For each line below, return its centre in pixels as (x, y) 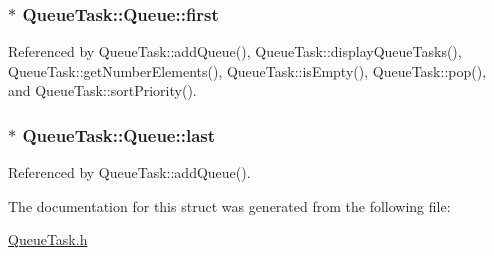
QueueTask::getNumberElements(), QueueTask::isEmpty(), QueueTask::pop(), (247, 70)
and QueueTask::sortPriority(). (102, 90)
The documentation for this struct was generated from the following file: (229, 205)
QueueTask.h (48, 239)
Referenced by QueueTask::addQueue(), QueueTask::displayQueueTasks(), (235, 51)
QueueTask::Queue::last (119, 134)
